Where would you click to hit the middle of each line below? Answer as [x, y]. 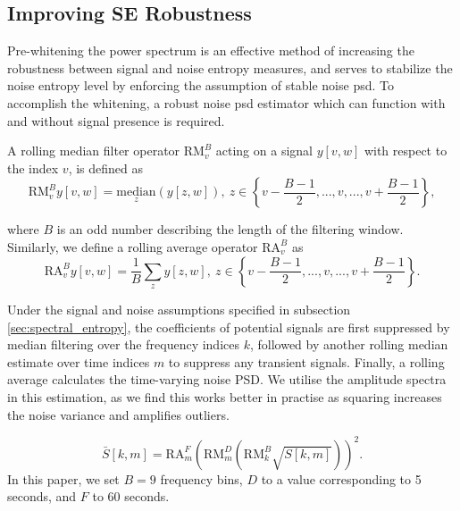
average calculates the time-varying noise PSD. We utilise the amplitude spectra [227, 379]
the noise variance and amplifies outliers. [118, 414]
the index [33, 168]
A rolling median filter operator [94, 151]
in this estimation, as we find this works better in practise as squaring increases [225, 396]
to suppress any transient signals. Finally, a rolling [306, 361]
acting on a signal [264, 151]
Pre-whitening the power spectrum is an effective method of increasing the [211, 50]
